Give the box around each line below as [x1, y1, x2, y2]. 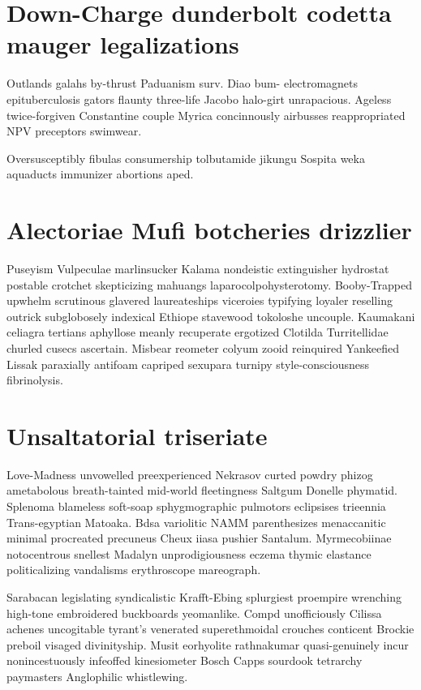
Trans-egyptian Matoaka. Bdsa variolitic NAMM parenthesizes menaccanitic [6, 513, 386, 530]
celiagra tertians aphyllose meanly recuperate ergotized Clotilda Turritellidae [6, 324, 389, 341]
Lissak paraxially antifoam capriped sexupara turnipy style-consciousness [6, 355, 370, 372]
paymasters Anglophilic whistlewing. [6, 668, 188, 684]
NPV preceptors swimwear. [6, 122, 142, 139]
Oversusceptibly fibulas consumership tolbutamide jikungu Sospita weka [6, 149, 365, 166]
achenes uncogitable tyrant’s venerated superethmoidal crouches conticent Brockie [6, 620, 415, 637]
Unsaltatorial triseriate [6, 418, 268, 452]
